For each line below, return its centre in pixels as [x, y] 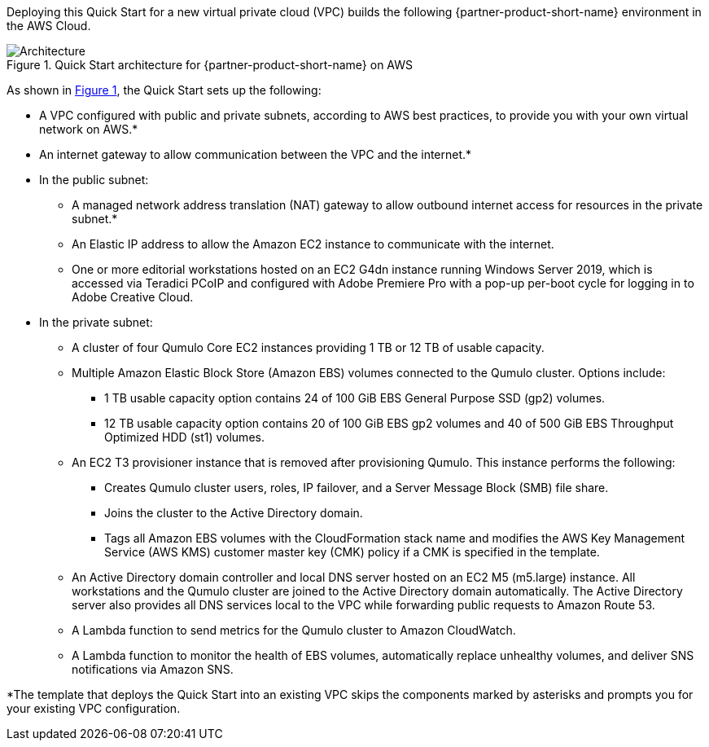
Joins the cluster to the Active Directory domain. [234, 513]
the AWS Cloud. [49, 26]
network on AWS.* [89, 129]
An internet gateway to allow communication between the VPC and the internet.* [256, 154]
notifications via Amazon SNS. [153, 669]
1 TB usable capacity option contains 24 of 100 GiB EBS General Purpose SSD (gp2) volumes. [355, 398]
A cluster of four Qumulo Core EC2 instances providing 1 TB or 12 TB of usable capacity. [308, 347]
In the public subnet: [94, 180]
